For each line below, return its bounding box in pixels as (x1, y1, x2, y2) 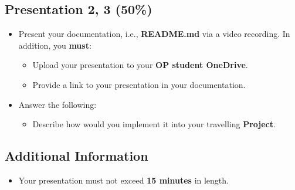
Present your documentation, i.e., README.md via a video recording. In (18, 28, 290, 40)
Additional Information (5, 147, 148, 165)
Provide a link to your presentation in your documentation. (32, 78, 246, 90)
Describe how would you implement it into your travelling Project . (32, 118, 276, 130)
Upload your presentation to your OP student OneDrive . (32, 59, 248, 71)
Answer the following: (18, 98, 97, 110)
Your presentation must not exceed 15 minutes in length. (18, 174, 229, 186)
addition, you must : (18, 39, 91, 51)
